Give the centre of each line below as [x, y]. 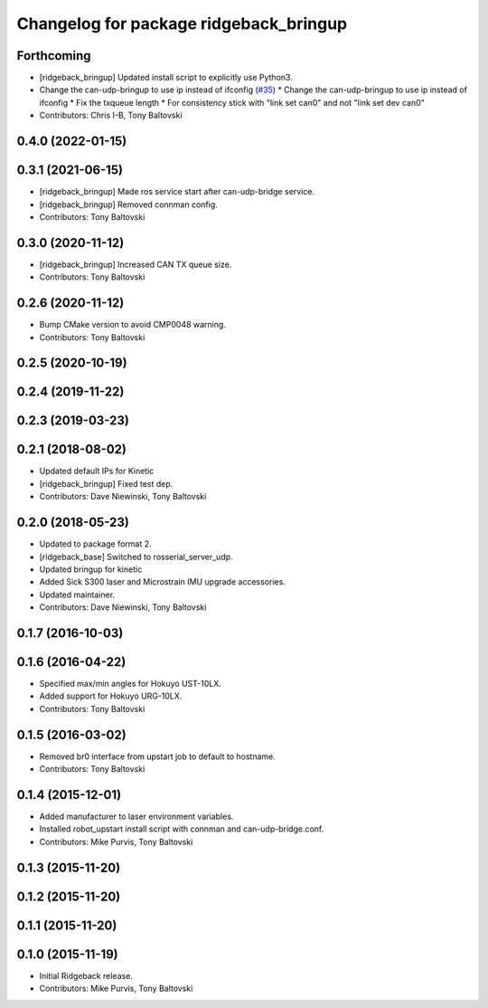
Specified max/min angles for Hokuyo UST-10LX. [130, 684]
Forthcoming [54, 56]
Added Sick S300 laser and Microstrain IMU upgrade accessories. [163, 582]
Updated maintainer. [77, 594]
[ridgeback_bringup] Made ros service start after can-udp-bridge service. [177, 192]
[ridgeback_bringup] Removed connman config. [129, 204]
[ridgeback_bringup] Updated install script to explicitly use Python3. [166, 78]
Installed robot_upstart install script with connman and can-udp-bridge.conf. [182, 829]
